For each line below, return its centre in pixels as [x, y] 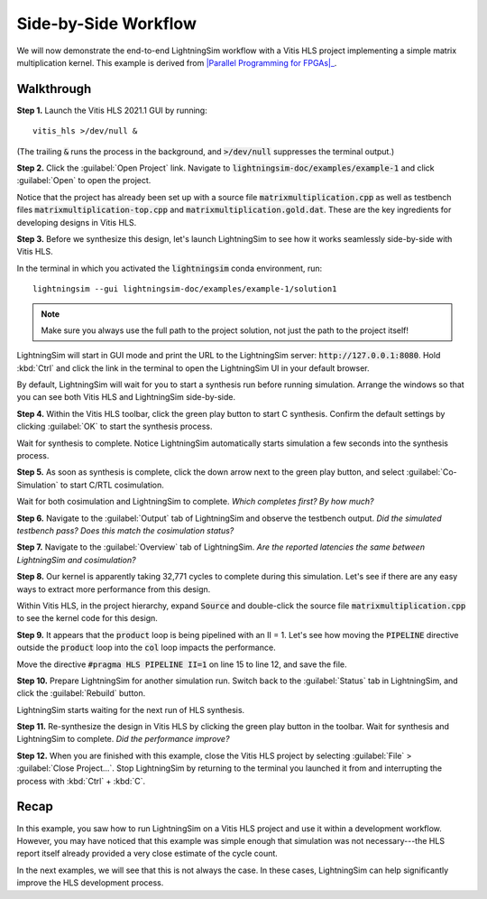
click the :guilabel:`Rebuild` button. [81, 693]
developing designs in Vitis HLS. [77, 222]
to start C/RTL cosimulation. [112, 485]
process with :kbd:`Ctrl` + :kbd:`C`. [81, 781]
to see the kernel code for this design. [87, 618]
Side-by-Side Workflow [107, 23]
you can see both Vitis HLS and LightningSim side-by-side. [126, 397]
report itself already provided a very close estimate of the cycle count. [147, 854]
